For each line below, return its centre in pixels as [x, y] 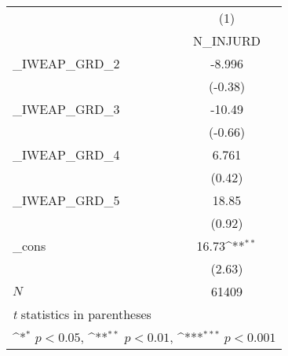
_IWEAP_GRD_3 [66, 109]
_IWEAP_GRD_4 [66, 154]
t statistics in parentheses [82, 314]
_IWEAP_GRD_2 [66, 63]
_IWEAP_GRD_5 [66, 200]
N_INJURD [227, 40]
